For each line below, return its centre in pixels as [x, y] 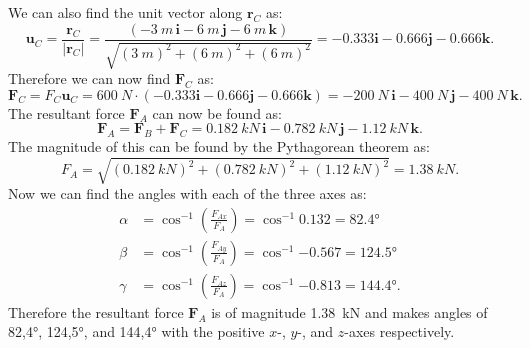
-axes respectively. [399, 331]
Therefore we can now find [89, 78]
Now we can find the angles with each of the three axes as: [187, 193]
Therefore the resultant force [96, 311]
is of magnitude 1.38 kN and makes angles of [349, 311]
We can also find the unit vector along [125, 12]
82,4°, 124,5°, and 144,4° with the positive [136, 331]
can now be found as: [217, 112]
